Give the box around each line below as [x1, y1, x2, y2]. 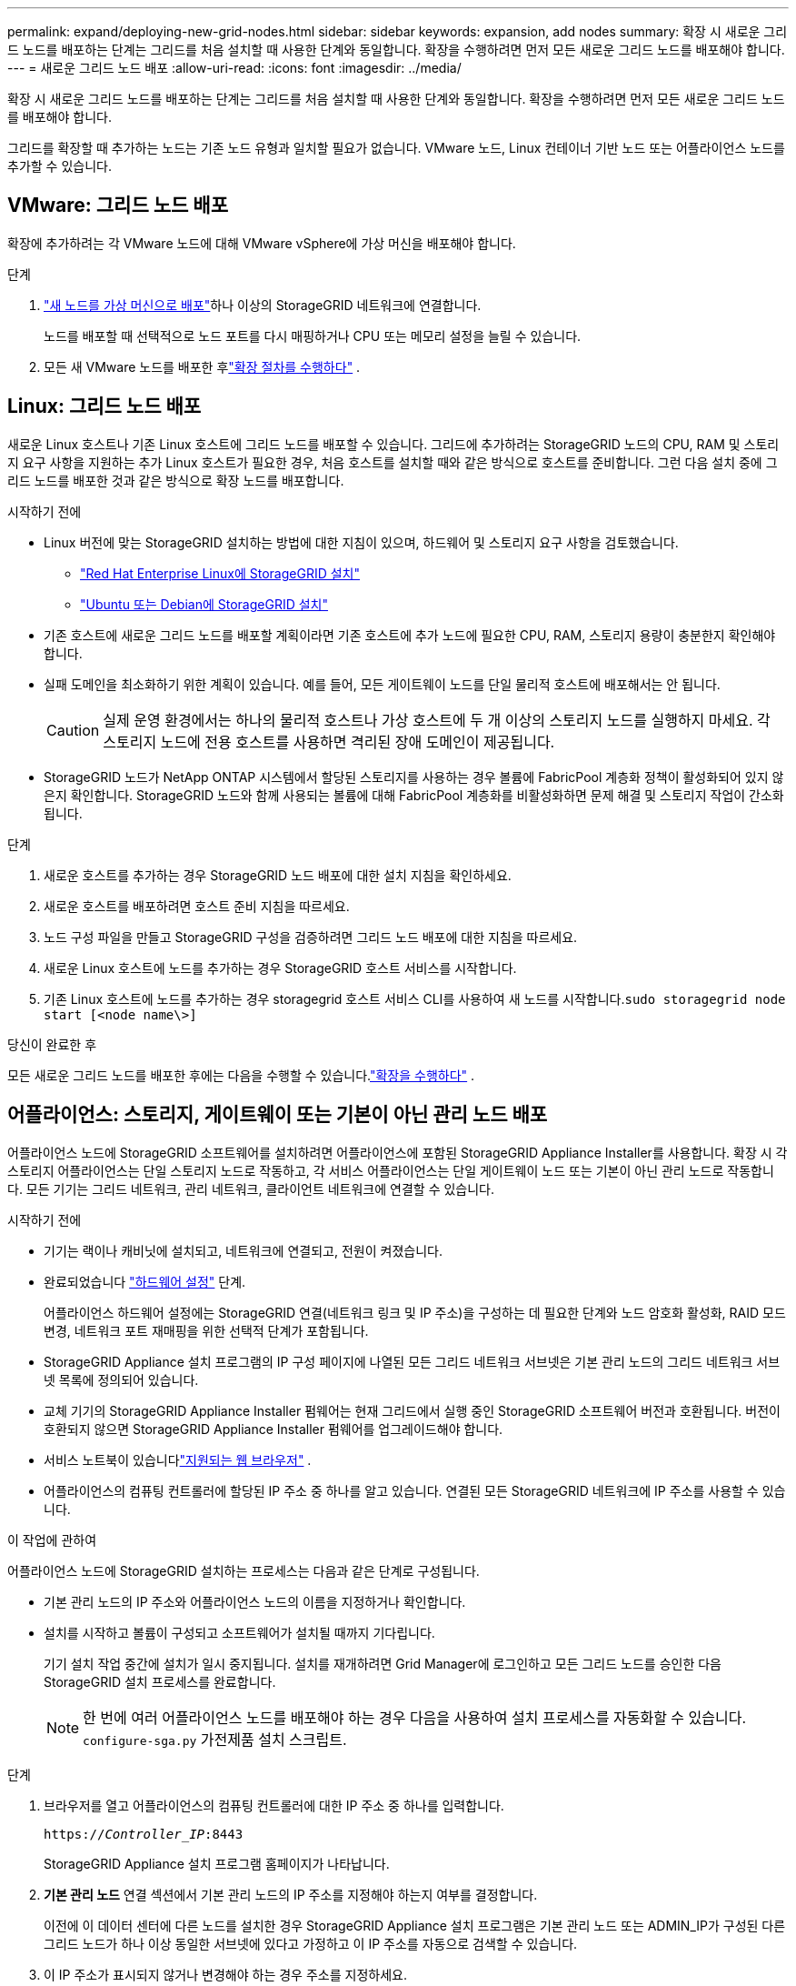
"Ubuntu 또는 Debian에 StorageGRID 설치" [80, 596, 328, 612]
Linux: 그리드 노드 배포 [7, 395, 202, 418]
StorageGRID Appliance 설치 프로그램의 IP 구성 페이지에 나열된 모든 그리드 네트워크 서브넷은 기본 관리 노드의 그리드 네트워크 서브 [44, 1353, 781, 1369]
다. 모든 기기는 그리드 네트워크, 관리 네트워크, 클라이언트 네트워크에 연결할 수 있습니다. [7, 1180, 495, 1197]
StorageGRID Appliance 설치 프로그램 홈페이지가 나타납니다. [44, 1855, 390, 1871]
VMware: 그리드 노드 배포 [7, 194, 228, 217]
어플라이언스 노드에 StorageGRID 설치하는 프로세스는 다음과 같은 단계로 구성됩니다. [7, 1562, 480, 1579]
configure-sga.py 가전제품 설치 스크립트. [83, 1730, 347, 1749]
